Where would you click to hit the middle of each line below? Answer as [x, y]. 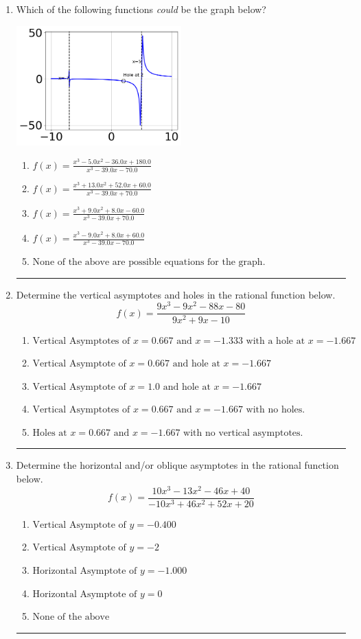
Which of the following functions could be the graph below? [141, 9]
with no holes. [276, 410]
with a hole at [276, 341]
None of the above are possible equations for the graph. [149, 263]
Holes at [50, 433]
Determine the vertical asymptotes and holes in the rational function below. [176, 294]
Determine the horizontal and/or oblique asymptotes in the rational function [177, 465]
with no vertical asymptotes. [243, 433]
